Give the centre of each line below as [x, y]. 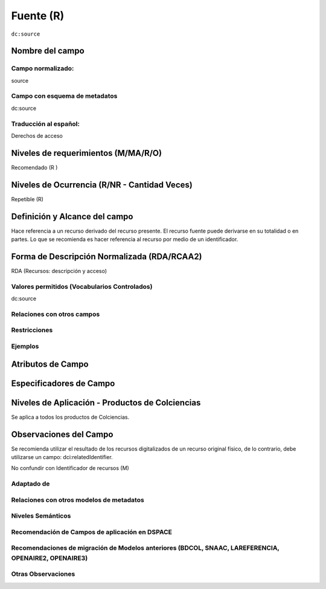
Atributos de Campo [50, 364]
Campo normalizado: [43, 68]
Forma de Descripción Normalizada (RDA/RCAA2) [107, 256]
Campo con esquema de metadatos [64, 96]
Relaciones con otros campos [56, 314]
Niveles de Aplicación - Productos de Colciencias [106, 403]
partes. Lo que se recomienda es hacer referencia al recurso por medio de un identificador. [125, 239]
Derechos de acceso [37, 135]
